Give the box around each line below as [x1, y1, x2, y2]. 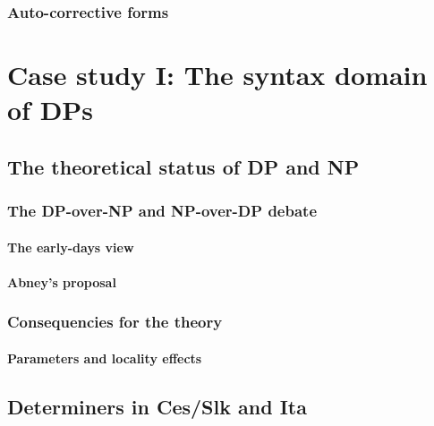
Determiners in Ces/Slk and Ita [7, 392, 307, 420]
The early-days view [7, 237, 134, 256]
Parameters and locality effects [7, 348, 202, 367]
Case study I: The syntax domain [7, 56, 428, 93]
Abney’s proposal [7, 272, 116, 291]
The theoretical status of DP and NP [7, 152, 360, 180]
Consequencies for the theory [7, 311, 223, 333]
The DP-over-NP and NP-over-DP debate [7, 200, 318, 222]
